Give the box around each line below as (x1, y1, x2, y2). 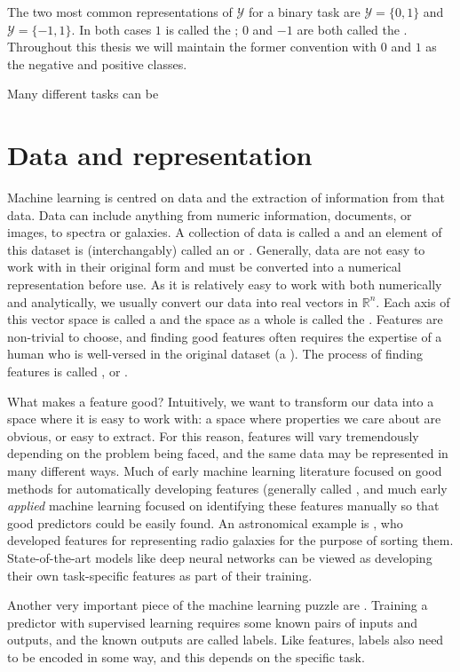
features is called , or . (7, 362, 128, 381)
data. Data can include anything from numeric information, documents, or (7, 205, 412, 224)
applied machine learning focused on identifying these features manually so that (7, 496, 440, 515)
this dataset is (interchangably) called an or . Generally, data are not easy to (7, 240, 425, 258)
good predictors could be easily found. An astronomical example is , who (7, 513, 403, 532)
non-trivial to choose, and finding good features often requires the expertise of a (7, 327, 442, 345)
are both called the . (297, 20, 408, 38)
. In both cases (71, 20, 152, 38)
